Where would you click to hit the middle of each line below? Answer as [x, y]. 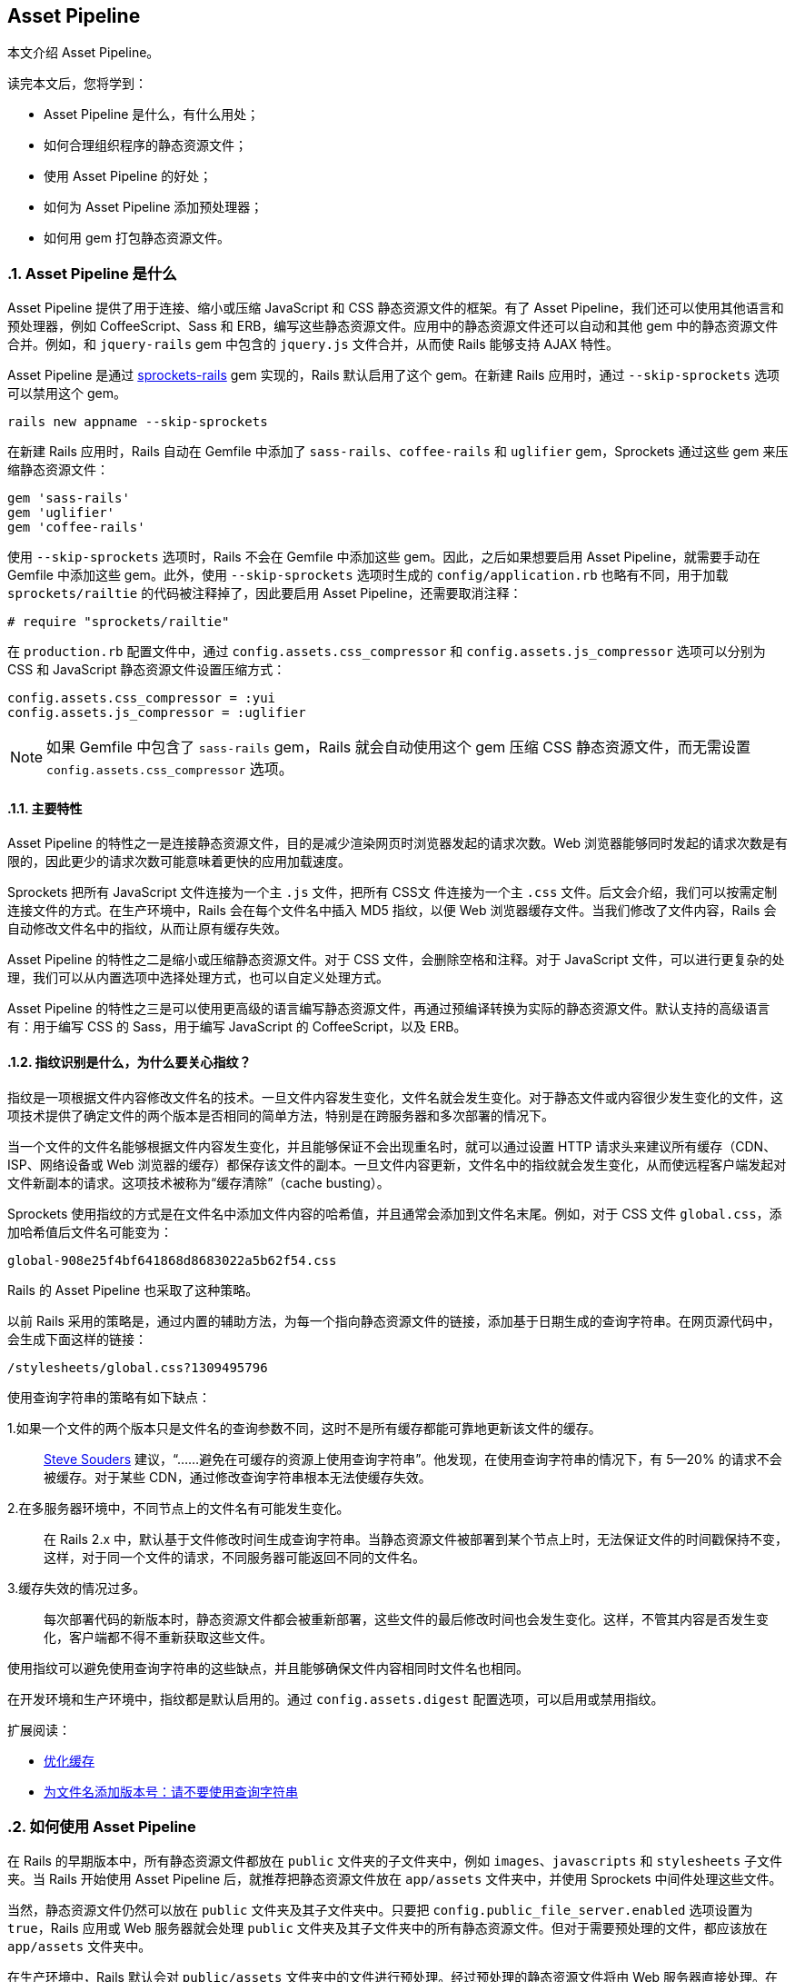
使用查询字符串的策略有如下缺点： [109, 1397]
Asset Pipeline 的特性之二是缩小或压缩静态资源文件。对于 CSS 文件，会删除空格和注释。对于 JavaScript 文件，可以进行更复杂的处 [396, 960]
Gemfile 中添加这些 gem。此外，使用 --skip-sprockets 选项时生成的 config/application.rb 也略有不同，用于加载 [368, 575]
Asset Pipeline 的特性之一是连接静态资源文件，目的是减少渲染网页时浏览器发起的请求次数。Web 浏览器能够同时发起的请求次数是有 [398, 843]
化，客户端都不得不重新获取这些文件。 [158, 1637]
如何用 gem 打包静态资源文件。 [137, 238]
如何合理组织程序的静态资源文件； [145, 145]
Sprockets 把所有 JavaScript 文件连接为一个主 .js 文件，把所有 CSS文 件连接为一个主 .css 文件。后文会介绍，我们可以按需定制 [393, 892]
